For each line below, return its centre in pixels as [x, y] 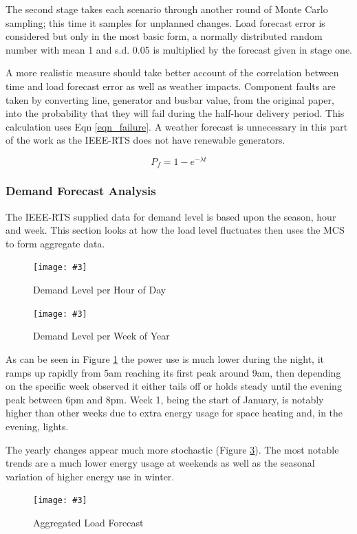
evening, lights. [37, 426]
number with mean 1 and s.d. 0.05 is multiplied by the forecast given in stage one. [179, 49]
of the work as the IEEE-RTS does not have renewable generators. [145, 140]
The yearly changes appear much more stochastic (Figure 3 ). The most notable [172, 449]
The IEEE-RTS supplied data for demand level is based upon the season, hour [171, 216]
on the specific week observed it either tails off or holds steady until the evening [174, 386]
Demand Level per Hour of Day [100, 290]
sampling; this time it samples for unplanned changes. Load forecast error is [165, 22]
